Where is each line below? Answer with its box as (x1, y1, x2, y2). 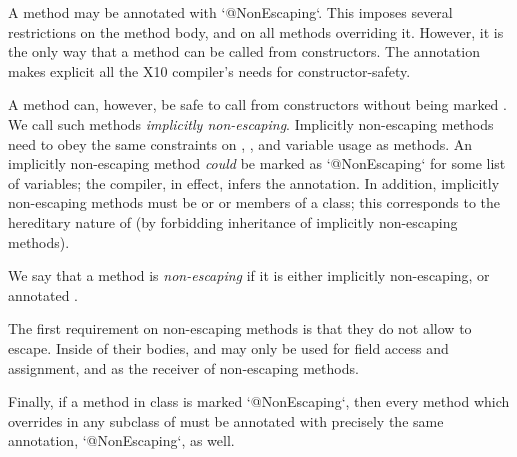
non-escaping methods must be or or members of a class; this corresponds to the (8, 192, 501, 213)
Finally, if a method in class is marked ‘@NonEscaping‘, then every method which (8, 391, 510, 412)
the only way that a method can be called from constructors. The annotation (8, 41, 480, 62)
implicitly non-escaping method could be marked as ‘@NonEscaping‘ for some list (8, 153, 506, 174)
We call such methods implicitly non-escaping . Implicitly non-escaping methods (8, 113, 494, 134)
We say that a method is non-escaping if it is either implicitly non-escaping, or (8, 265, 490, 286)
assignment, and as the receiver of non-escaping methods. (8, 357, 359, 378)
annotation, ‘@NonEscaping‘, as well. (8, 430, 235, 451)
